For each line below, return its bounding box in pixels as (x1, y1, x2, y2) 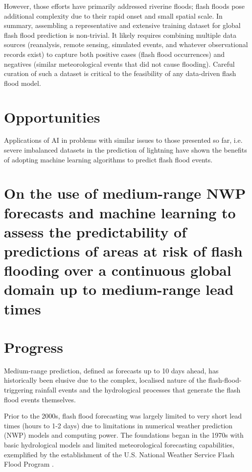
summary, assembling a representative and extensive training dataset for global (4, 20, 241, 30)
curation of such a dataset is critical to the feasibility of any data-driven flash (4, 68, 236, 79)
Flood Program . (4, 459, 54, 469)
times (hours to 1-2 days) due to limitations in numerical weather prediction (4, 420, 233, 430)
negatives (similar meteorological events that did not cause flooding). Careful (4, 58, 235, 69)
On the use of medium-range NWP (4, 183, 246, 203)
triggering (4, 385, 33, 395)
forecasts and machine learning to (4, 202, 236, 222)
